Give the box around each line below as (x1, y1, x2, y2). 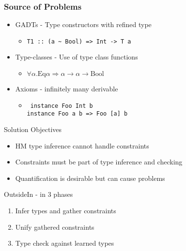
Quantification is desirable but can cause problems (15, 173, 165, 183)
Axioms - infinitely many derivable (15, 84, 118, 94)
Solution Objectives (4, 124, 62, 134)
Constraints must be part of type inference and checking (15, 157, 183, 167)
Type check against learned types (15, 238, 114, 248)
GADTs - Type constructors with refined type (15, 19, 152, 30)
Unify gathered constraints (15, 221, 94, 232)
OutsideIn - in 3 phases (4, 189, 73, 199)
